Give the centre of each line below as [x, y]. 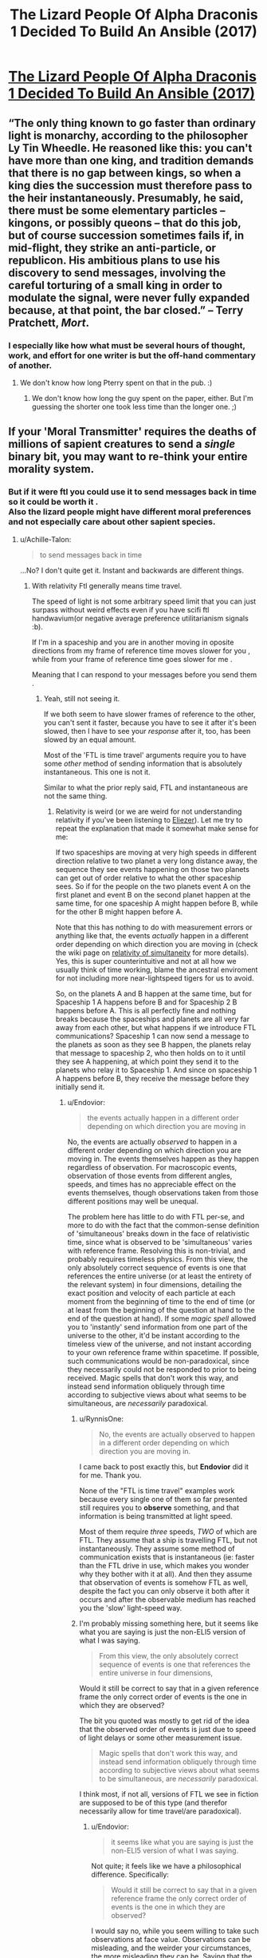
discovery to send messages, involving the [117, 273]
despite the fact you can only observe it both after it [164, 1591]
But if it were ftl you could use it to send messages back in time [133, 492]
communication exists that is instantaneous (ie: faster [167, 1557]
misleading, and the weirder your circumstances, [171, 1948]
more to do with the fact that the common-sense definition [163, 1225]
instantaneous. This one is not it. [97, 771]
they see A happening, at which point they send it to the [147, 1061]
